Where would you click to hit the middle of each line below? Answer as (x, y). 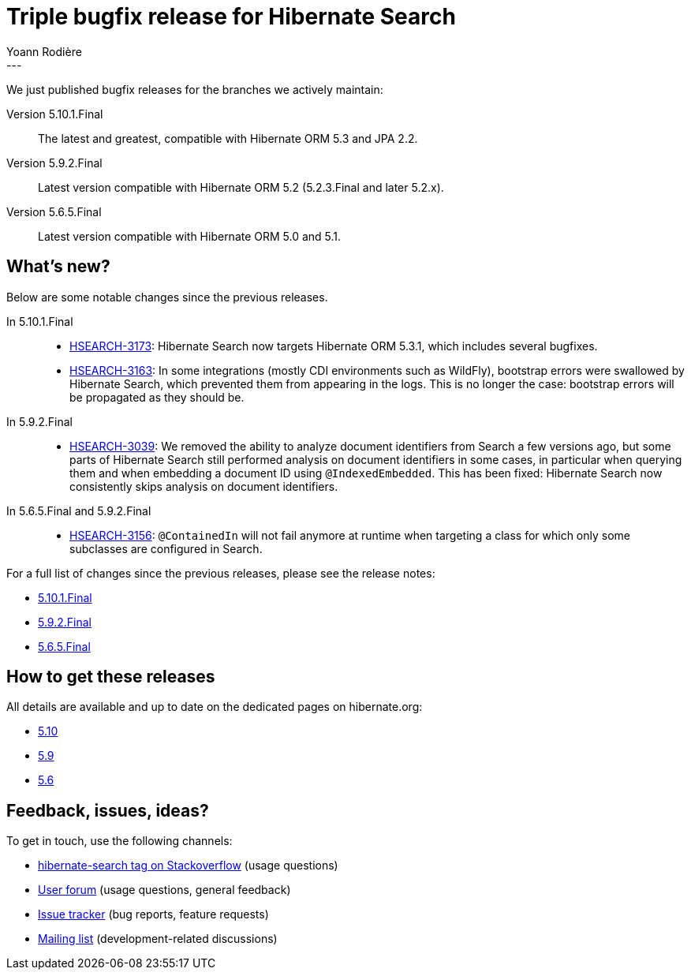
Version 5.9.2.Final (54, 163)
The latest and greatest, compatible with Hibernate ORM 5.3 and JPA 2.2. (228, 138)
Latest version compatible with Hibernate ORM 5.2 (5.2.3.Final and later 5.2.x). (241, 187)
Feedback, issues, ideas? (108, 810)
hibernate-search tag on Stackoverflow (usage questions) (188, 866)
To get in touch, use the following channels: (120, 841)
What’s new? (58, 267)
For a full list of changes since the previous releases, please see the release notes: (221, 573)
